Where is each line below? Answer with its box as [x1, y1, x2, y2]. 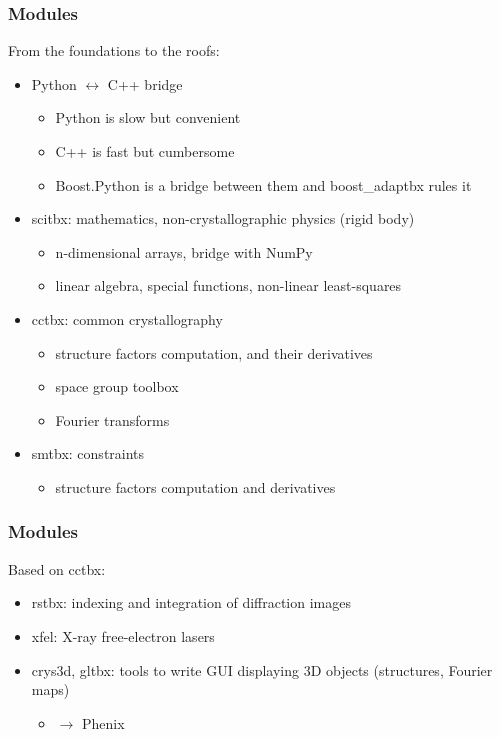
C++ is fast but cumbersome [55, 141, 235, 161]
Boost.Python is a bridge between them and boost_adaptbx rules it [55, 174, 472, 195]
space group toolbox [55, 376, 179, 397]
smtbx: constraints [31, 443, 145, 464]
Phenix [81, 712, 125, 733]
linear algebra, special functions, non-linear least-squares [55, 275, 402, 296]
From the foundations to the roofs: [8, 40, 220, 61]
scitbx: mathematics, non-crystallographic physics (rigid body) [31, 208, 415, 229]
